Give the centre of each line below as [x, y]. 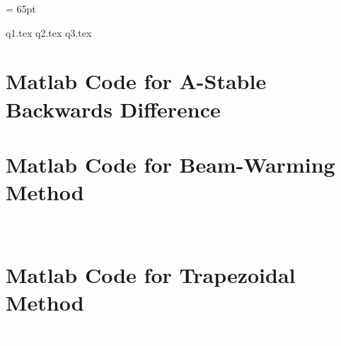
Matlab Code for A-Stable [136, 81]
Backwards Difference [113, 109]
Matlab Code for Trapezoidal [151, 274]
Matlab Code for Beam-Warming [170, 164]
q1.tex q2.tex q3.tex [49, 32]
